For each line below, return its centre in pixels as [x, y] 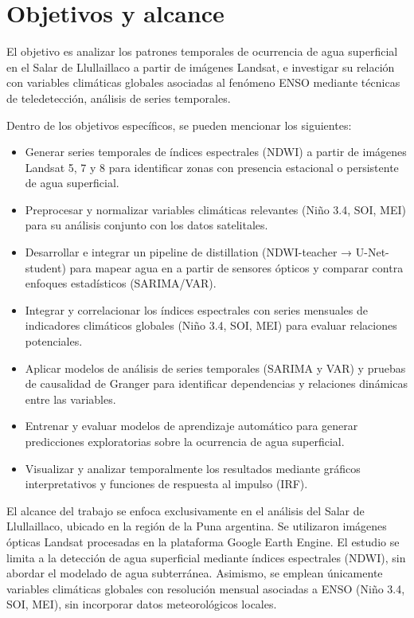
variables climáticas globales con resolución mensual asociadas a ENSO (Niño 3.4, [206, 588]
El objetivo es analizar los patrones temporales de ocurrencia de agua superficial [202, 51]
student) [45, 267]
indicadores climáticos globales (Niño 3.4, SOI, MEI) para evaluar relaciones [211, 325]
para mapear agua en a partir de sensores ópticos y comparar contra [236, 267]
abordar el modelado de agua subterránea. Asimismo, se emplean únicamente [195, 573]
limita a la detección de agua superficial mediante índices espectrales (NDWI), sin [206, 557]
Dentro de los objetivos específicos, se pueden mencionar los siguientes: [179, 125]
